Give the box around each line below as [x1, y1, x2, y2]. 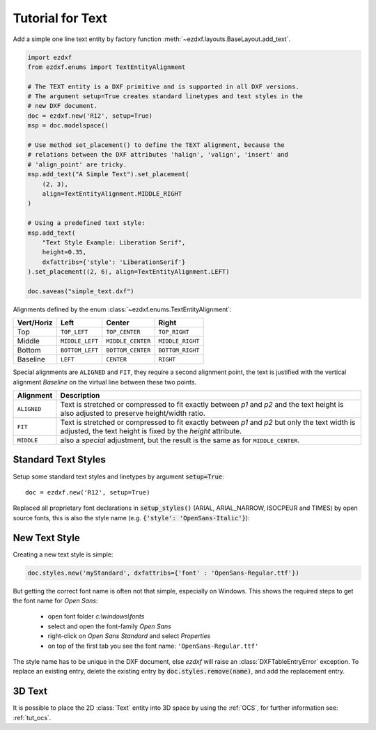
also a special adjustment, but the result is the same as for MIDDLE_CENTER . [60, 435, 300, 445]
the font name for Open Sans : [13, 596, 98, 605]
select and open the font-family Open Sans [47, 622, 172, 630]
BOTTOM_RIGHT [158, 346, 200, 354]
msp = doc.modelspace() [27, 122, 109, 130]
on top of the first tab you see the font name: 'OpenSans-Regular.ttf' [47, 642, 259, 650]
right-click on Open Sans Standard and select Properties [47, 632, 211, 640]
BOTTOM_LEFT [60, 346, 99, 354]
